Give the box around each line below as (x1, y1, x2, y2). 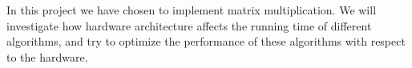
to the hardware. (6, 48, 88, 65)
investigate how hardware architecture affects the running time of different (6, 17, 372, 34)
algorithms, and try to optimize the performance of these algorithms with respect (6, 33, 406, 50)
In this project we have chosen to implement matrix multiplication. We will (6, 2, 377, 18)
